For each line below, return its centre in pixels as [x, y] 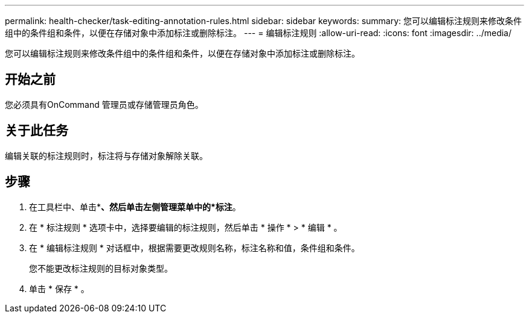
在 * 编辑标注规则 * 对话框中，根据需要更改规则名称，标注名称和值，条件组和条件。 [194, 248]
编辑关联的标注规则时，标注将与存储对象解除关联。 [106, 155]
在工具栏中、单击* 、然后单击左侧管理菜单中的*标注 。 [135, 207]
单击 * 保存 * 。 [59, 288]
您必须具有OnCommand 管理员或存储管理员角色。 [104, 104]
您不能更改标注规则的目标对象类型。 [101, 268]
